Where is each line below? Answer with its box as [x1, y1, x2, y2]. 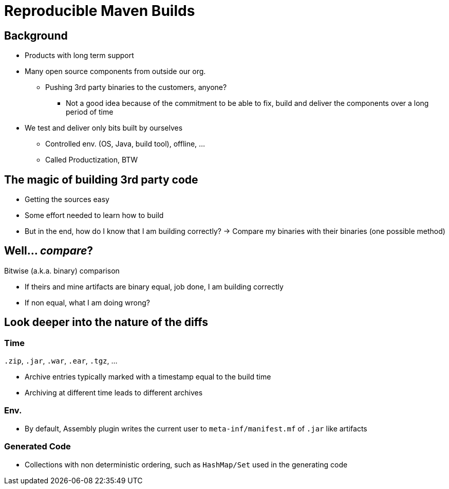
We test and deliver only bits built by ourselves [25, 123, 183, 133]
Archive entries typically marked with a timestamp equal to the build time [25, 372, 271, 382]
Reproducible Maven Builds [4, 2, 195, 20]
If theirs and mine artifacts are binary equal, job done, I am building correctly [25, 282, 284, 291]
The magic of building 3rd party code [4, 173, 198, 186]
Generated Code [4, 441, 71, 452]
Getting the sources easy [25, 195, 109, 204]
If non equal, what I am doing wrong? [25, 298, 150, 307]
